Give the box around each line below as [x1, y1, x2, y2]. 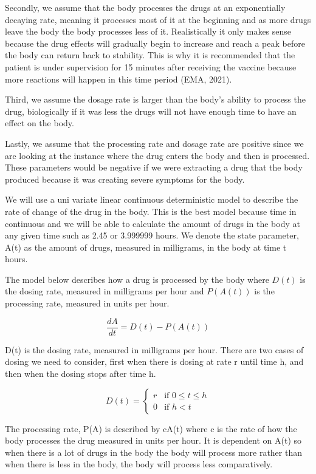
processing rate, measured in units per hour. [5, 297, 170, 310]
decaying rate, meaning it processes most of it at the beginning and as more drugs [5, 13, 311, 25]
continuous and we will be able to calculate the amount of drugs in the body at [5, 217, 300, 229]
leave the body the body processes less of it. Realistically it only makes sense [5, 25, 292, 38]
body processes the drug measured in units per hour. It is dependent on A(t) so [5, 434, 302, 447]
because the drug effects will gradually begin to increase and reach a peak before [5, 36, 305, 49]
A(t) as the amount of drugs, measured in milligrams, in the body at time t [5, 240, 287, 253]
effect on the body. [5, 117, 74, 129]
